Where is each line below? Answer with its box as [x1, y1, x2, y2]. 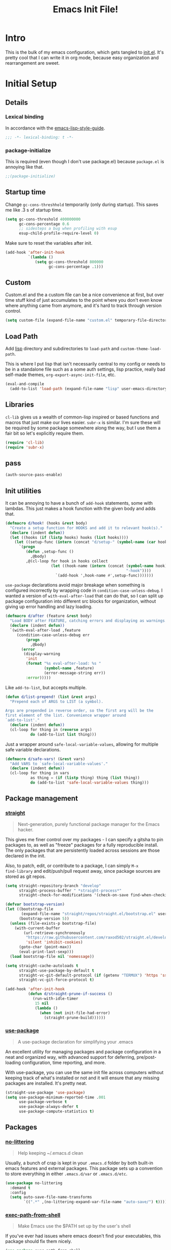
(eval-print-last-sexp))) [18, 949, 74, 954]
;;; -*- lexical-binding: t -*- [5, 135, 74, 140]
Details [5, 98, 28, 107]
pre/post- [136, 1054, 157, 1060]
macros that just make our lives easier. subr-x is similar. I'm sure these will [5, 419, 161, 425]
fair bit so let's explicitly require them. [5, 430, 84, 436]
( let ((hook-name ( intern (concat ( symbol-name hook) [50, 563, 167, 568]
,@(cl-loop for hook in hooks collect [25, 558, 108, 564]
